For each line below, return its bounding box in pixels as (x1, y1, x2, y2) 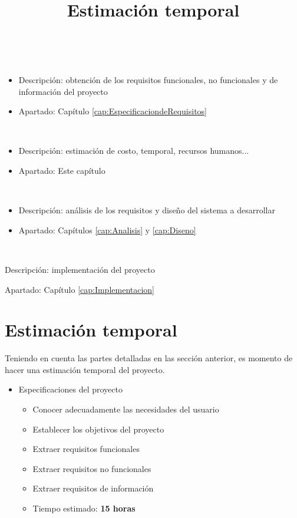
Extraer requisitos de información (32, 482, 154, 494)
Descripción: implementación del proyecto (5, 263, 155, 275)
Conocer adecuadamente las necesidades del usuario (32, 403, 219, 415)
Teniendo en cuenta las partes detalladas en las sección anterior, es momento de (5, 352, 293, 364)
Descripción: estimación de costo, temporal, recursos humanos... (18, 144, 249, 157)
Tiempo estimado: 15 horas (32, 501, 136, 514)
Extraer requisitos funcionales (32, 443, 140, 455)
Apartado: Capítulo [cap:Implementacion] (5, 283, 155, 295)
